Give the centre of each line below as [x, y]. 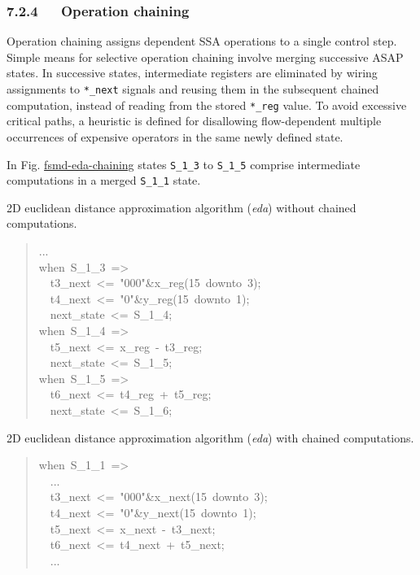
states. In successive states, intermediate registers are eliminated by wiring [192, 73]
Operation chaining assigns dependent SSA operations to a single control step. [202, 41]
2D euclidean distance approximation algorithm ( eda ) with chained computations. [210, 437]
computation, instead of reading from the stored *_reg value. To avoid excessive [207, 105]
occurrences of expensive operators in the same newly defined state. [175, 136]
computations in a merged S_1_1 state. [104, 180]
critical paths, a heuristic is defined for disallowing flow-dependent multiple [194, 121]
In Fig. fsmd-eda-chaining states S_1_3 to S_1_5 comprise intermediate [184, 164]
